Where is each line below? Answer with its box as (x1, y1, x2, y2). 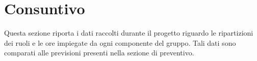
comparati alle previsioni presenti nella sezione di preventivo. (4, 47, 194, 58)
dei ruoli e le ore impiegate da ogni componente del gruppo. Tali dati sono (4, 37, 236, 48)
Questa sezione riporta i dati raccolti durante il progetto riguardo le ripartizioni (4, 27, 253, 38)
